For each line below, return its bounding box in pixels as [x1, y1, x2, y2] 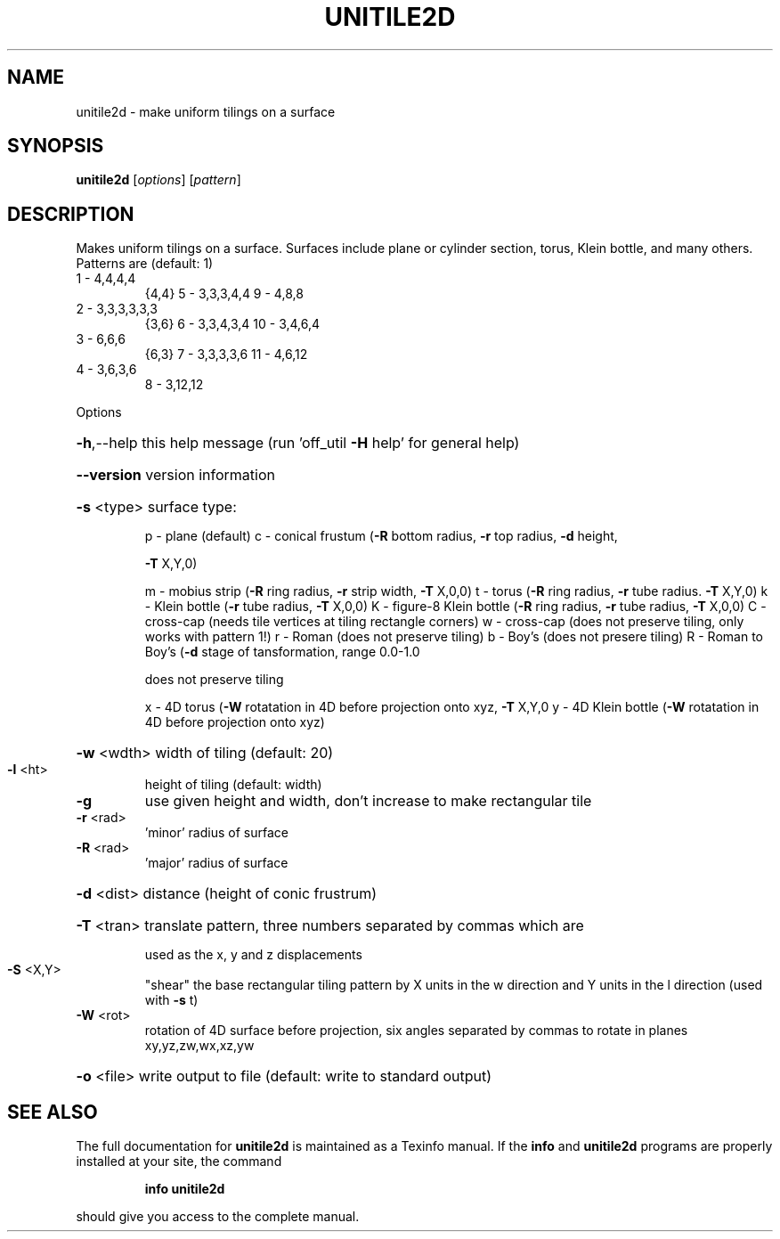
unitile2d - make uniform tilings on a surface [76, 103, 336, 119]
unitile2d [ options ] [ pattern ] [76, 172, 241, 188]
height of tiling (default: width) [144, 777, 322, 793]
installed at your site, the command [76, 1153, 282, 1170]
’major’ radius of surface [144, 855, 288, 871]
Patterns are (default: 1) [76, 256, 214, 272]
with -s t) [144, 992, 199, 1008]
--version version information [76, 466, 275, 485]
